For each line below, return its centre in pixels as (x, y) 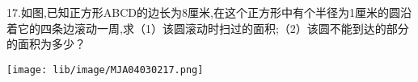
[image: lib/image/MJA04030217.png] (105, 70)
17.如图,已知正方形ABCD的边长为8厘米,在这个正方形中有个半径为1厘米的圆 (203, 12)
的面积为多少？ (46, 44)
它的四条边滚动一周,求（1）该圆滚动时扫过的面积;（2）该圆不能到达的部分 (213, 28)
